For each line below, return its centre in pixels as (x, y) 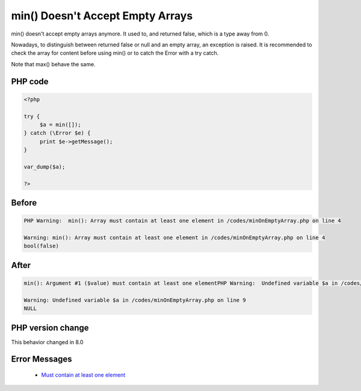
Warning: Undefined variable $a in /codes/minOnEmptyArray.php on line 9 (135, 300)
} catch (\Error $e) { (57, 133)
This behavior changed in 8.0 (47, 342)
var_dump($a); (45, 167)
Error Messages (42, 359)
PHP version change (50, 327)
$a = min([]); (60, 124)
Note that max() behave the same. (53, 64)
